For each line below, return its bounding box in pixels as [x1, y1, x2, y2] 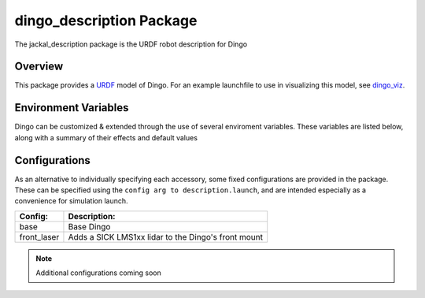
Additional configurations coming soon [35, 268, 161, 278]
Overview [14, 60, 64, 73]
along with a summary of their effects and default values [14, 132, 198, 142]
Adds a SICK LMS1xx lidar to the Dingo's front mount [68, 231, 264, 242]
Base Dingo [68, 221, 111, 232]
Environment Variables [14, 101, 129, 114]
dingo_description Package [14, 12, 198, 29]
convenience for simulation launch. [14, 196, 129, 206]
